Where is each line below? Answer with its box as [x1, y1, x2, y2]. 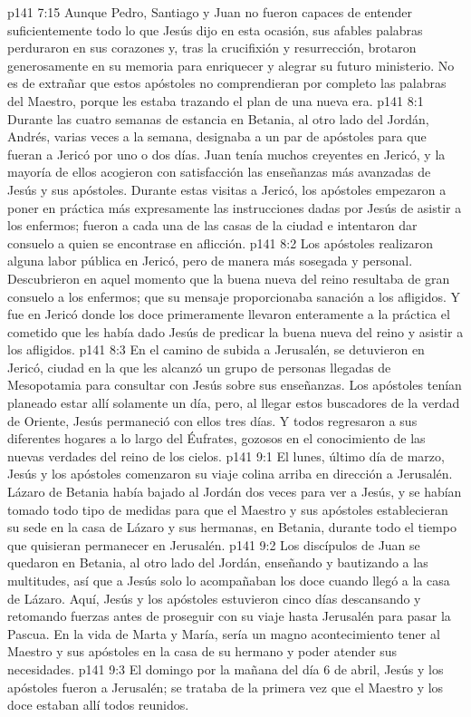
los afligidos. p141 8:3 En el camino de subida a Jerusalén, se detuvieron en [7, 340, 425, 359]
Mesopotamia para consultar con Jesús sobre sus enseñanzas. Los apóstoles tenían [7, 375, 462, 394]
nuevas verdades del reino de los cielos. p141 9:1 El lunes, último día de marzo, [7, 446, 445, 465]
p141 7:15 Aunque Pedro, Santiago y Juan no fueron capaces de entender [7, 3, 413, 21]
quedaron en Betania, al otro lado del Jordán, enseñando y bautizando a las [7, 553, 428, 572]
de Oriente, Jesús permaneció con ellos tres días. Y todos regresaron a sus [7, 411, 418, 430]
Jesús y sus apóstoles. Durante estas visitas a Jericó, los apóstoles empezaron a [7, 179, 447, 199]
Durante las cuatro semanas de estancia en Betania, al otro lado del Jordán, [7, 109, 429, 128]
